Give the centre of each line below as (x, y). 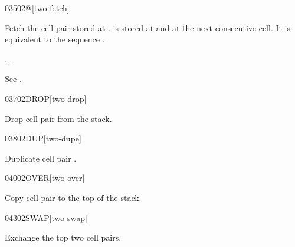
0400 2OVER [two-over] (45, 178)
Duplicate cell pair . (41, 158)
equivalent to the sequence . (55, 39)
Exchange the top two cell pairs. (63, 237)
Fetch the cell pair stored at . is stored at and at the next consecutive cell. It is (148, 27)
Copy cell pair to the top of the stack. (73, 197)
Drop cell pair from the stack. (58, 118)
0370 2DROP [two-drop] (46, 98)
